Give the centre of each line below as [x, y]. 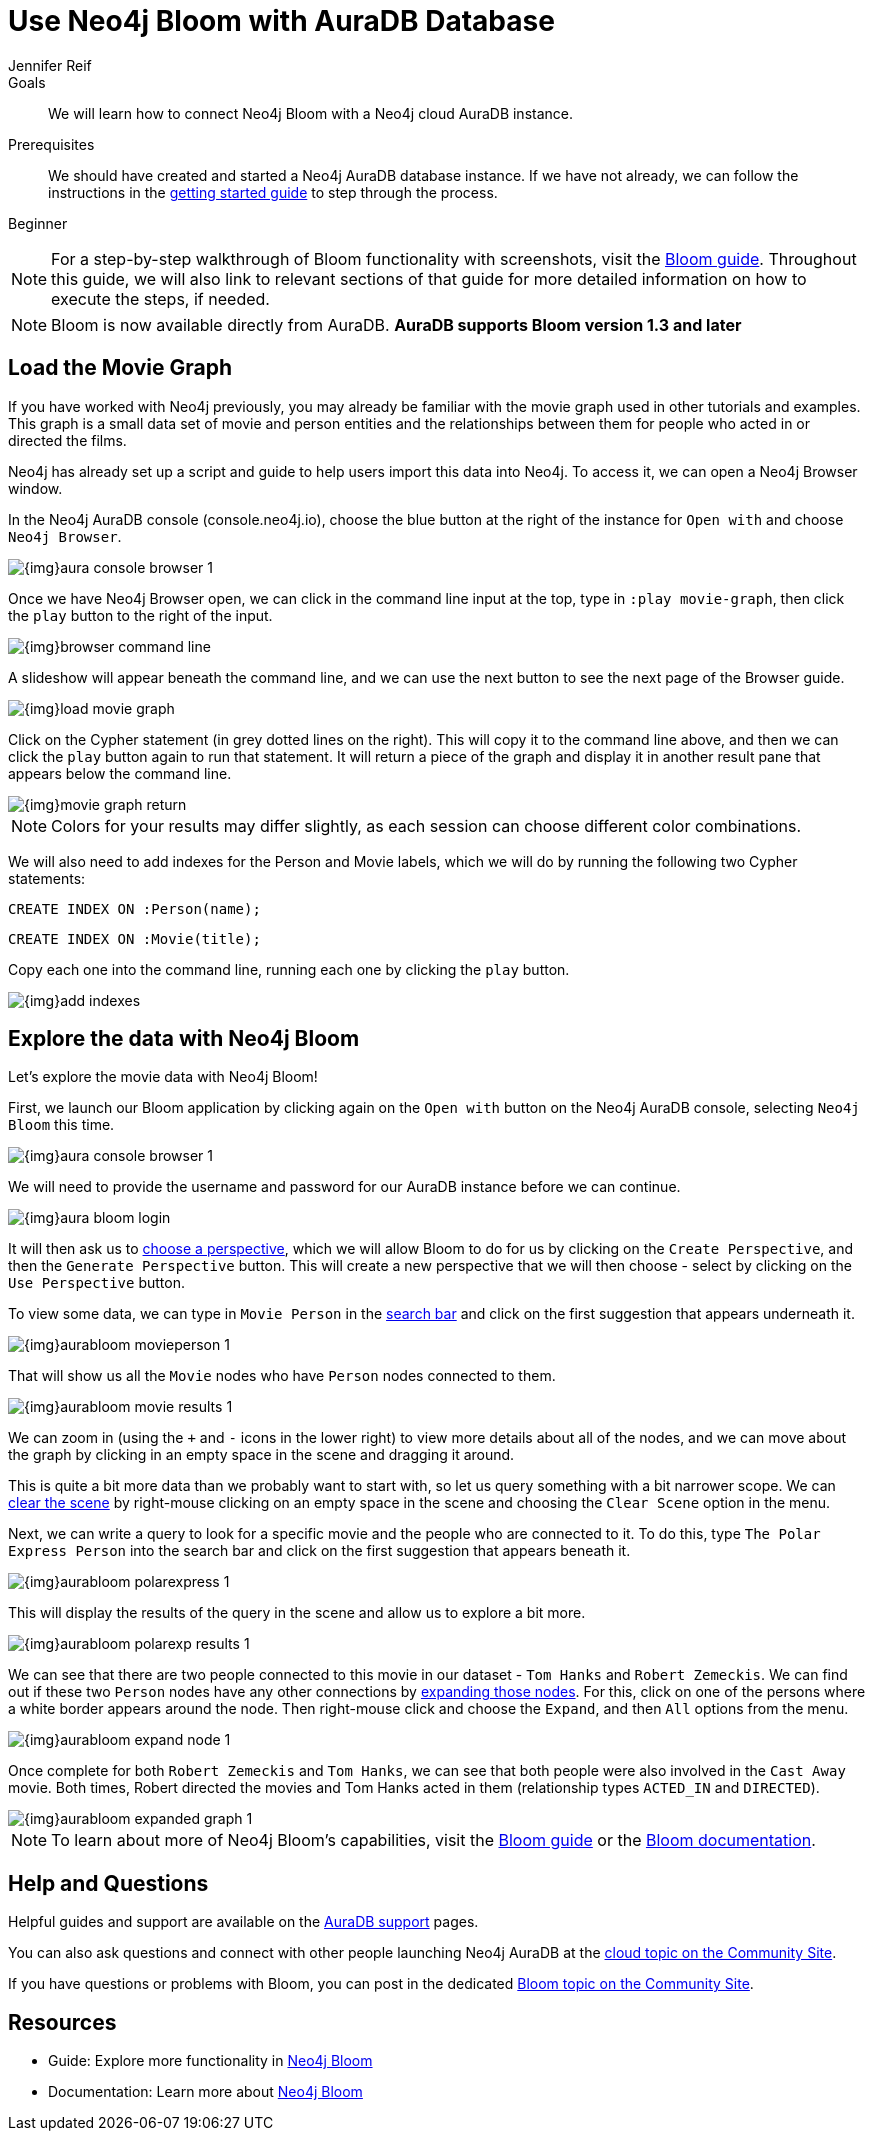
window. [35, 488]
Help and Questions [108, 1883]
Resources [62, 2022]
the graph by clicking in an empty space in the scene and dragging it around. [261, 1455]
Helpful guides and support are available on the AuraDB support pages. [243, 1922]
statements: [47, 878]
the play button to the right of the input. [140, 615]
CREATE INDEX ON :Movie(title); [134, 938]
